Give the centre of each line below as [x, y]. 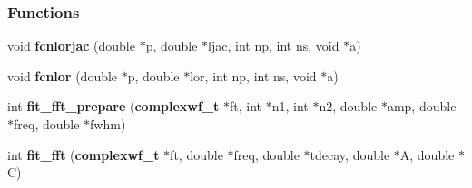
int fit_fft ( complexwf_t [84, 154]
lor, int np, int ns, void [253, 75]
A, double [427, 154]
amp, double [422, 106]
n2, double [348, 106]
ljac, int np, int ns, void [274, 46]
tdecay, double [350, 154]
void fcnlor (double [63, 75]
